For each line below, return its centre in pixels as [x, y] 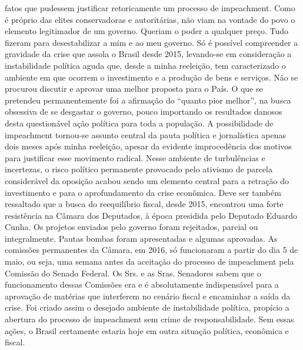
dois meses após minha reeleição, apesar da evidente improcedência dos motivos [148, 146]
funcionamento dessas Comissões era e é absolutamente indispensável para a [142, 284]
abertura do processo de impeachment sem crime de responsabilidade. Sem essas [149, 319]
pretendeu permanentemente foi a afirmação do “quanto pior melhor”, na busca [148, 100]
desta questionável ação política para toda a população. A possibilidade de [139, 123]
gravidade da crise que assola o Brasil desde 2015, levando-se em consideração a [148, 54]
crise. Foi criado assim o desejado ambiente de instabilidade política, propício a [147, 307]
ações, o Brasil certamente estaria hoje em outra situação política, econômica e [147, 330]
